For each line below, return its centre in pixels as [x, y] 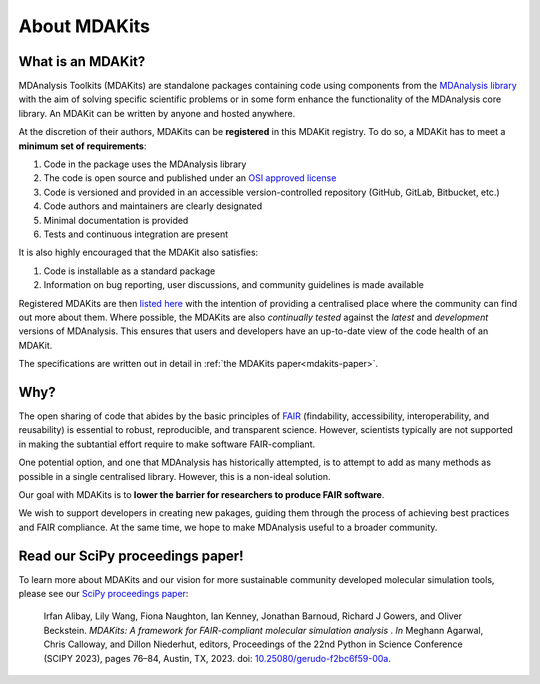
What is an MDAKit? [82, 61]
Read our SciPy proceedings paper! [131, 555]
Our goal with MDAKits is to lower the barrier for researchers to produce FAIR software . [201, 494]
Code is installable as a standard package [129, 271]
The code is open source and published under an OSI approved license [190, 178]
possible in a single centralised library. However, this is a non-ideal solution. [174, 476]
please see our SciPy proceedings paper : [103, 594]
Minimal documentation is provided [116, 220]
